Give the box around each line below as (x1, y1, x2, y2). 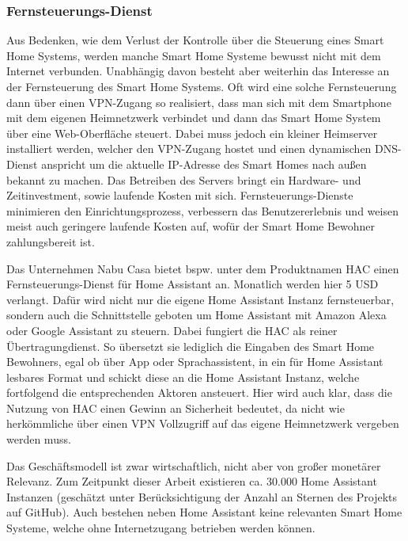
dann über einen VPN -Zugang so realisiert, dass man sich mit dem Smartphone (6, 93, 391, 110)
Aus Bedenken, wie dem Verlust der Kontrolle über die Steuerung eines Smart (6, 32, 384, 48)
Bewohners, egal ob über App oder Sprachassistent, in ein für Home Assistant (6, 353, 383, 370)
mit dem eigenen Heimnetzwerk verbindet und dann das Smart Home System (6, 109, 381, 126)
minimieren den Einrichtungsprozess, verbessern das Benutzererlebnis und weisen (6, 202, 399, 219)
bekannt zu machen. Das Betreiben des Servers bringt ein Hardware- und (6, 171, 361, 188)
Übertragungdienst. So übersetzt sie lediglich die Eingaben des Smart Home (6, 337, 375, 354)
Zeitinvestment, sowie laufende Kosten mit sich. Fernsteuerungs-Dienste (6, 187, 353, 204)
